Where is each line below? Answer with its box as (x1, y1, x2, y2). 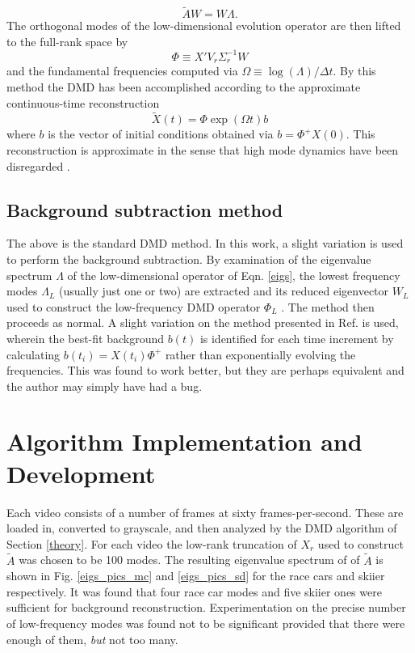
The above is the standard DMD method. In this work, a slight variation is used (6, 235, 404, 252)
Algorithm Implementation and (6, 425, 363, 458)
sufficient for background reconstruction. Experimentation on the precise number (6, 599, 406, 616)
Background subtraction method (6, 197, 283, 222)
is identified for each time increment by (199, 329, 394, 346)
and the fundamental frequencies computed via (6, 62, 238, 79)
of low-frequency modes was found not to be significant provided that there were (6, 614, 405, 631)
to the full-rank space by (6, 32, 128, 49)
